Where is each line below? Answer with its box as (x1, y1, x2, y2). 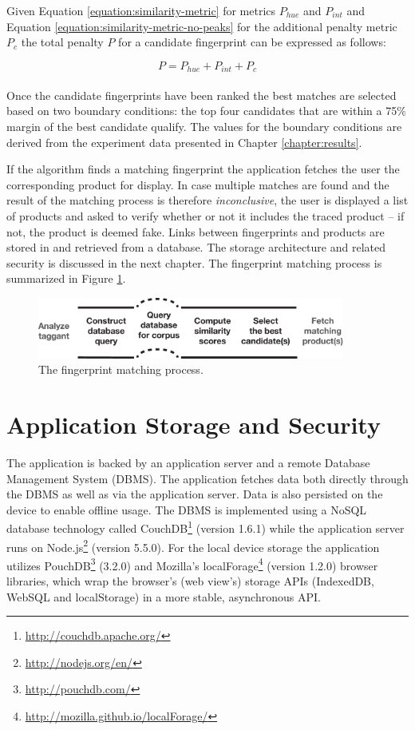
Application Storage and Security (6, 407, 381, 440)
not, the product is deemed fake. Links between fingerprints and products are (6, 223, 385, 240)
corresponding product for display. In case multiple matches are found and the (6, 176, 389, 192)
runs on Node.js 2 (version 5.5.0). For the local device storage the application (6, 536, 380, 555)
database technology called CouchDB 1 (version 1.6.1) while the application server (6, 518, 405, 536)
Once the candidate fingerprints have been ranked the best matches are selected (6, 86, 397, 103)
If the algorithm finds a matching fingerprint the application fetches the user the (6, 161, 400, 177)
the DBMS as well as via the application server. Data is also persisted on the (6, 486, 383, 502)
